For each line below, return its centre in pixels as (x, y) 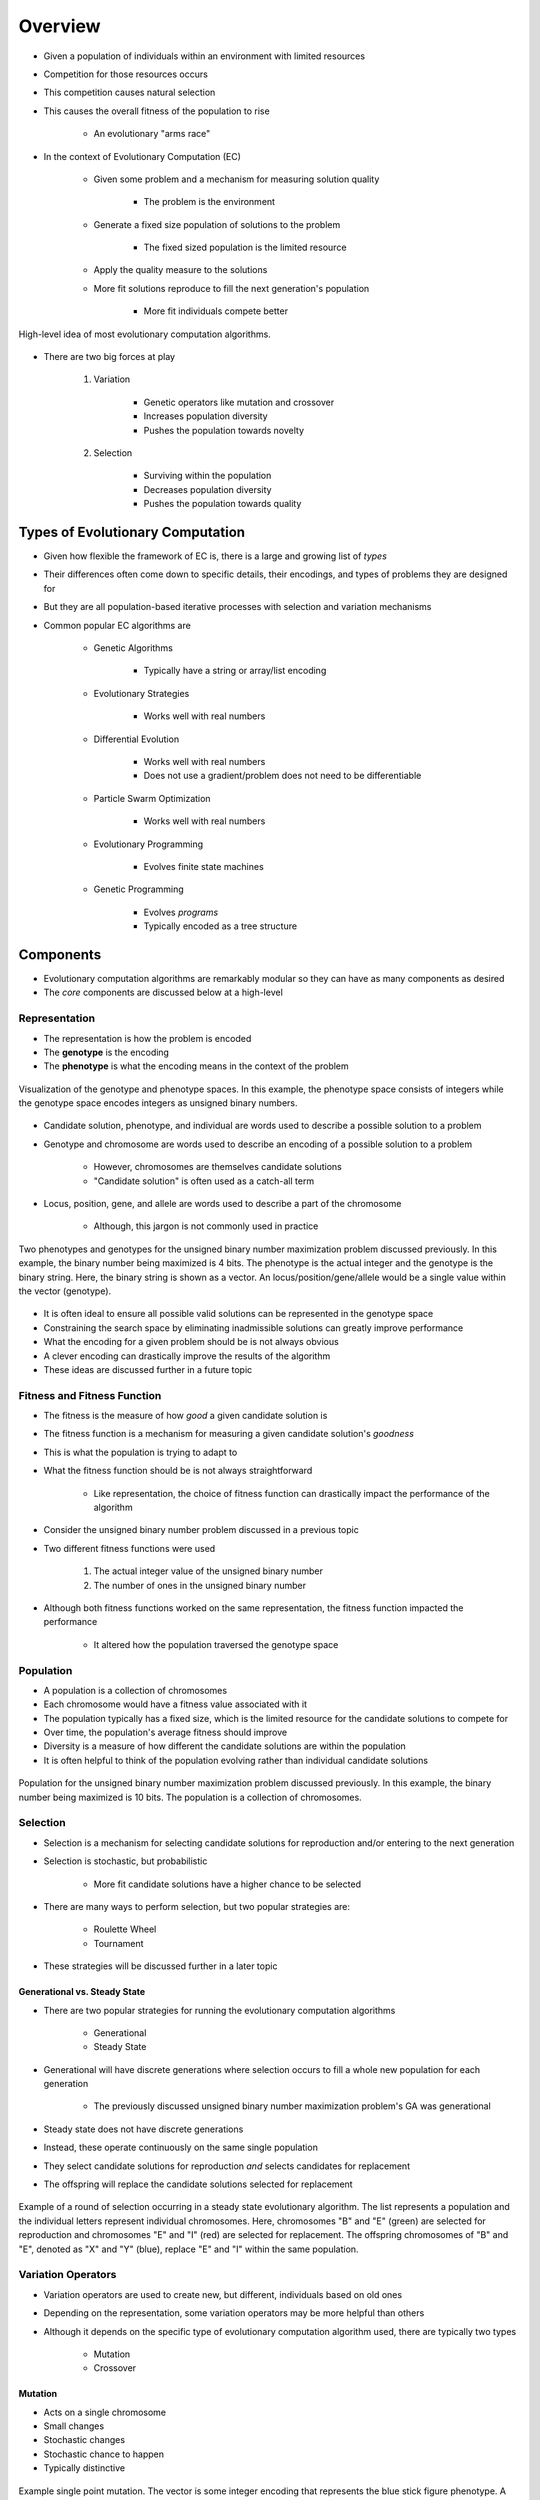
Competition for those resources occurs (126, 74)
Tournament (118, 1943)
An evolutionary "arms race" (152, 134)
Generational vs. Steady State (82, 1992)
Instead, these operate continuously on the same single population (181, 2147)
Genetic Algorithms (133, 648)
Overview (59, 26)
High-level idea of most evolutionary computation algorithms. (145, 334)
